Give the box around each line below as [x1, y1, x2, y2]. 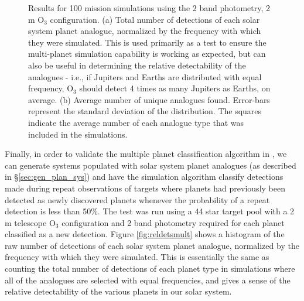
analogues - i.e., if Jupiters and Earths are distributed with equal [28, 70, 262, 83]
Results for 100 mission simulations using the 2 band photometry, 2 [28, 2, 271, 13]
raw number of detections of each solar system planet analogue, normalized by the [5, 239, 299, 251]
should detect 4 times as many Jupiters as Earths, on [79, 82, 271, 94]
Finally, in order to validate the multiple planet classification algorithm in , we [5, 148, 287, 160]
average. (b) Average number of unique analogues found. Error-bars [28, 93, 270, 105]
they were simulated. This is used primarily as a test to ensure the [28, 36, 267, 48]
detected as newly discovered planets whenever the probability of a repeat [5, 193, 270, 206]
